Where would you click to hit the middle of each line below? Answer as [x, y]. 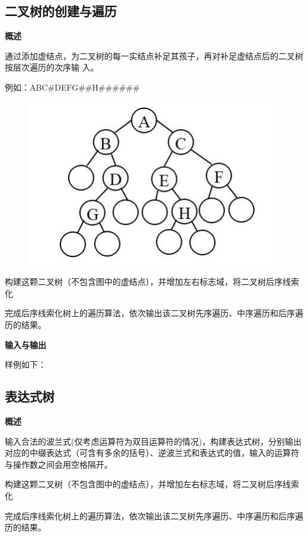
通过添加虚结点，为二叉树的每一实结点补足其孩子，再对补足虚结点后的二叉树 [154, 55]
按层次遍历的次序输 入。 [52, 67]
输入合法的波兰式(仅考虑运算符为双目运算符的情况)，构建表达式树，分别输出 [153, 441]
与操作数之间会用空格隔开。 [59, 464]
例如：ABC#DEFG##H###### [72, 87]
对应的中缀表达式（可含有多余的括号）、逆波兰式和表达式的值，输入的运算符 [152, 453]
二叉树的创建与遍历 [61, 11]
